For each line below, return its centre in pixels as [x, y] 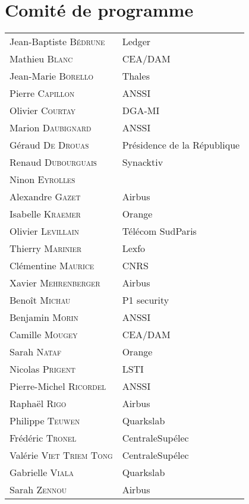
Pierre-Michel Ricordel [58, 386]
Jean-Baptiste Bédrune [57, 42]
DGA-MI [141, 111]
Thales [136, 76]
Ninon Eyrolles [42, 179]
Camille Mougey [44, 335]
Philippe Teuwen [45, 421]
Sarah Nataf [36, 352]
